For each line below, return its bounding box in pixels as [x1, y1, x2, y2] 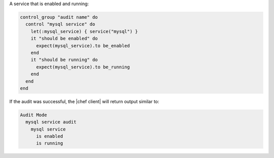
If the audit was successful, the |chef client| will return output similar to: [9, 98, 159, 104]
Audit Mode [20, 112, 47, 118]
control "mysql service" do [25, 21, 95, 27]
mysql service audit [25, 119, 77, 125]
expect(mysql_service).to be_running [36, 64, 130, 70]
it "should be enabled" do [30, 36, 98, 42]
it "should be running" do [30, 57, 98, 63]
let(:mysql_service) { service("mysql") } [30, 28, 138, 34]
